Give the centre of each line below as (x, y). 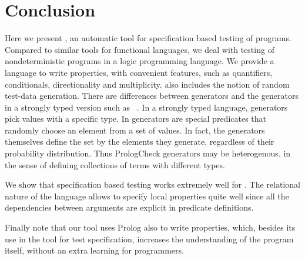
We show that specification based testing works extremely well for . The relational (152, 184)
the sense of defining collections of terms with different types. (115, 164)
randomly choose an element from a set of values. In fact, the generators (135, 130)
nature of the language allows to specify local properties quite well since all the (147, 196)
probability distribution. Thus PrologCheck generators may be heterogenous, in (148, 153)
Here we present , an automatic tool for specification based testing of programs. (148, 38)
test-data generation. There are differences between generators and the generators (152, 96)
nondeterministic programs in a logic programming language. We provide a (140, 61)
